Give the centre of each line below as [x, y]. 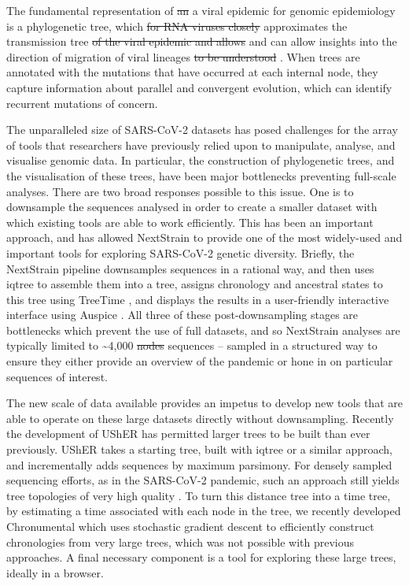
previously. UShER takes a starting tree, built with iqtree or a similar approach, [200, 449]
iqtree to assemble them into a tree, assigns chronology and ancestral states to [195, 284]
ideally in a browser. [55, 572]
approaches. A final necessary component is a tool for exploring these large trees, [201, 557]
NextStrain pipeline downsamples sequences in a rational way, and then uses [190, 268]
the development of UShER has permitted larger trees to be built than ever [188, 434]
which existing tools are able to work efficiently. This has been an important [190, 222]
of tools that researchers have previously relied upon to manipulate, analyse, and [201, 145]
